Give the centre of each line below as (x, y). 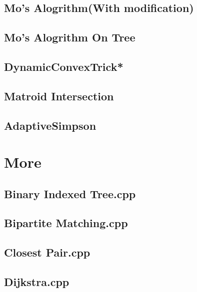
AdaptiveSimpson (50, 125)
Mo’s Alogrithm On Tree (70, 37)
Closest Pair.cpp (47, 252)
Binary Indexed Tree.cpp (70, 193)
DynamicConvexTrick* (64, 66)
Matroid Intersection (59, 96)
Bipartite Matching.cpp (66, 223)
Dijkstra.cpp (37, 282)
